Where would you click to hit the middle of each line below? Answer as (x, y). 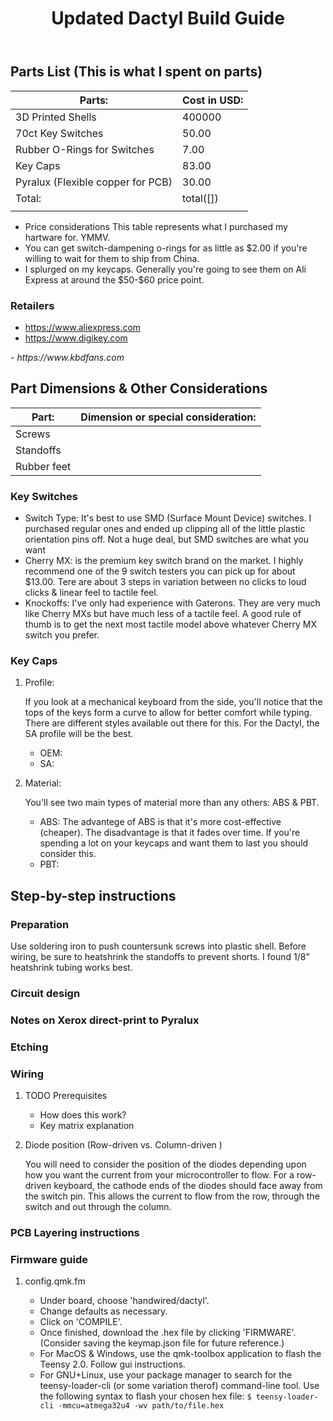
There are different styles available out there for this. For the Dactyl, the (172, 723)
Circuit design (45, 993)
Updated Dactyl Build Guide (168, 18)
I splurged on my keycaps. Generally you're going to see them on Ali (165, 269)
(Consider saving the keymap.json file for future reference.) (162, 1343)
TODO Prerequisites (66, 1096)
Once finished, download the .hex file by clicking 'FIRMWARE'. (168, 1333)
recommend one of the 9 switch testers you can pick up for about (160, 571)
